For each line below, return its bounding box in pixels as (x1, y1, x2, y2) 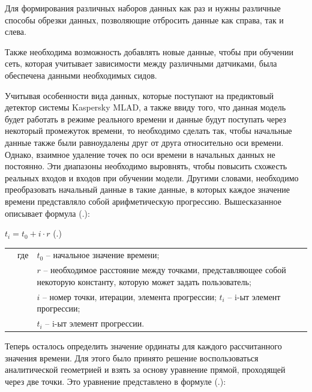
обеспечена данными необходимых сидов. (5, 68, 157, 81)
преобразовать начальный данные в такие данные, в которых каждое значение (5, 183, 290, 196)
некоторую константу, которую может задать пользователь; (37, 275, 251, 288)
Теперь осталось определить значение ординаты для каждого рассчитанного (5, 340, 282, 352)
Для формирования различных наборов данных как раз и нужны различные (5, 2, 281, 14)
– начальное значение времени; (46, 249, 160, 261)
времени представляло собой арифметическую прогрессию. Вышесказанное (5, 194, 281, 207)
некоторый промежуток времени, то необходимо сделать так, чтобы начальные (5, 124, 292, 137)
